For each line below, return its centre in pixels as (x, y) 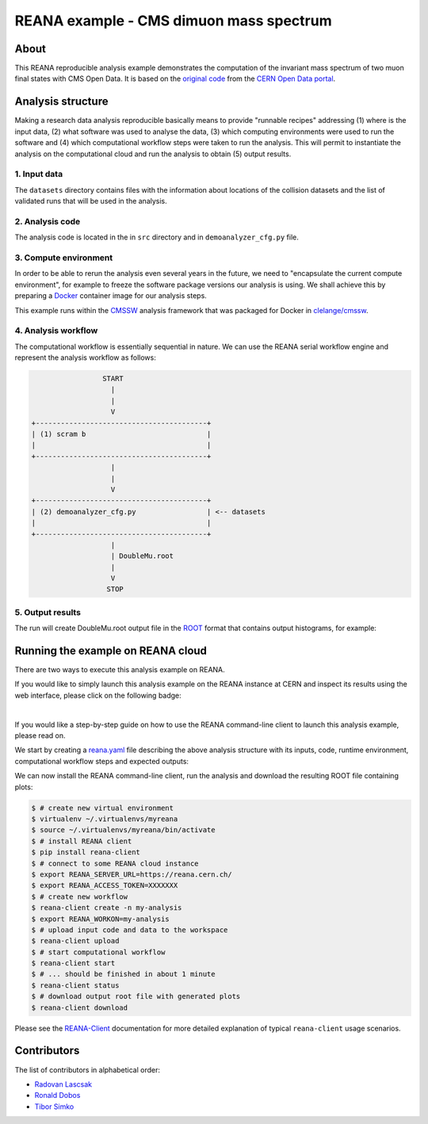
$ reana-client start (73, 963)
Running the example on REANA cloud (111, 651)
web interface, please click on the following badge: (98, 695)
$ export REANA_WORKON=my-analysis (100, 919)
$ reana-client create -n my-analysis (107, 908)
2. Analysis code (48, 221)
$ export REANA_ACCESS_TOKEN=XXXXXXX (105, 885)
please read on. (40, 736)
